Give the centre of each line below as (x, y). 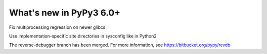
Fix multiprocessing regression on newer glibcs (57, 27)
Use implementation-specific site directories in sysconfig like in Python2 (83, 36)
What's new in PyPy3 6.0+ (65, 13)
